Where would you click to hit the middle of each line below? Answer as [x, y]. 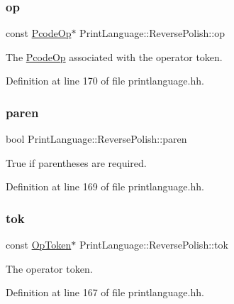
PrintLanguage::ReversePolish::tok [154, 245]
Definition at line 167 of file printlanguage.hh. [105, 292]
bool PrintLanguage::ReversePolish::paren [96, 139]
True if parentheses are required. [76, 162]
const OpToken [39, 245]
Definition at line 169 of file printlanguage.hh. [105, 186]
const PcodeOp [39, 33]
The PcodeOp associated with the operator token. [114, 56]
